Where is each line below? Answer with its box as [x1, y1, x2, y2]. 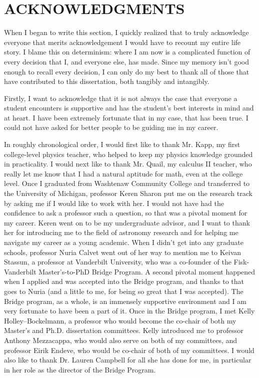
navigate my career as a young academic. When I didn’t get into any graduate [4, 237, 243, 247]
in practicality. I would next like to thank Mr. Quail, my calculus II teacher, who [4, 158, 252, 169]
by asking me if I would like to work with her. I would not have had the [4, 197, 224, 208]
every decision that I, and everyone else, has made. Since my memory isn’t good [4, 56, 249, 66]
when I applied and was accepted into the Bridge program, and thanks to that [4, 276, 244, 286]
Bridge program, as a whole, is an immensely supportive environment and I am [4, 295, 246, 306]
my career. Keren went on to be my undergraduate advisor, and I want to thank [4, 217, 250, 227]
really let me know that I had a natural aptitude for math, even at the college [4, 168, 243, 178]
